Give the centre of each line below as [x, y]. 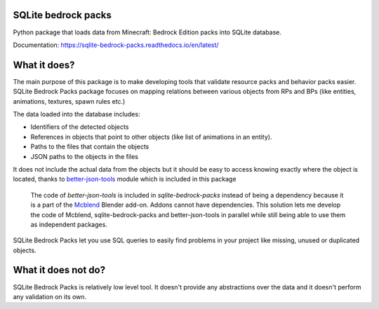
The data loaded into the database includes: [77, 114]
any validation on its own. [50, 296]
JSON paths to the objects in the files [85, 156]
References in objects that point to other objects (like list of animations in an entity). [151, 137]
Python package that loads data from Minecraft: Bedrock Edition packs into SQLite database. [147, 32]
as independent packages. [69, 224]
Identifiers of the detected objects [80, 127]
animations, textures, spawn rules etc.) [69, 101]
